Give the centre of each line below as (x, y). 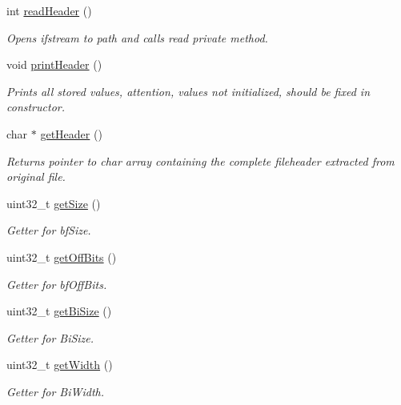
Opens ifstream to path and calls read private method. (137, 37)
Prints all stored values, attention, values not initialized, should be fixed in (188, 91)
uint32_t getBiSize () (59, 311)
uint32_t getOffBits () (62, 257)
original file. (36, 176)
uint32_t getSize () (54, 203)
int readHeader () (49, 10)
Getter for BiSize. (50, 337)
